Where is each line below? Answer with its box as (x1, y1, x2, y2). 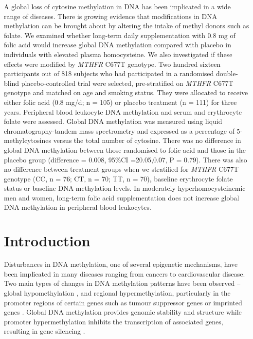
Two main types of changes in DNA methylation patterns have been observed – (4, 278, 240, 288)
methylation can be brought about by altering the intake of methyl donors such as (4, 20, 249, 31)
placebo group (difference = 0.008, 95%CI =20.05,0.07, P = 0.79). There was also (4, 154, 247, 164)
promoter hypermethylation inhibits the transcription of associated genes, (4, 316, 223, 326)
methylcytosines (4, 135, 51, 145)
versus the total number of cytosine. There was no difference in (53, 135, 241, 145)
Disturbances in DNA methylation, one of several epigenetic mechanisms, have (4, 259, 238, 269)
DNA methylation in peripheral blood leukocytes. (4, 202, 151, 212)
